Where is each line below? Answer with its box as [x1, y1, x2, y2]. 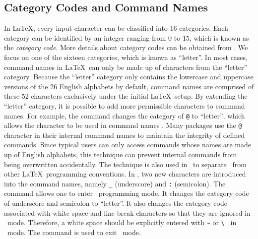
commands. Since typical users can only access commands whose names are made [4, 139, 251, 150]
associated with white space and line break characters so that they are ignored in [4, 207, 251, 218]
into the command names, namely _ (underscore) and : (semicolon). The [4, 178, 226, 188]
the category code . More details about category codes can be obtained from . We [4, 42, 248, 53]
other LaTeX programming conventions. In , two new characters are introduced [4, 169, 246, 179]
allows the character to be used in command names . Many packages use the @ [4, 120, 242, 130]
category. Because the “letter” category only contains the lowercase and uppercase [4, 71, 254, 82]
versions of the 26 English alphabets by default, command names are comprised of [4, 81, 254, 91]
